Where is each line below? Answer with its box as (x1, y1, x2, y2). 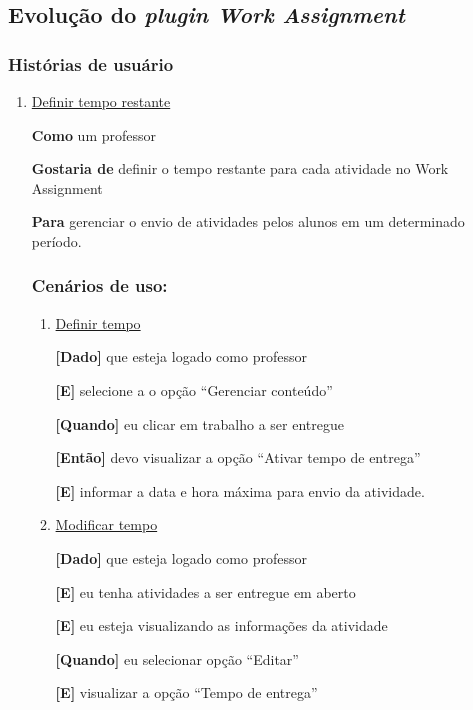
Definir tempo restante (31, 91, 171, 111)
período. (31, 230, 82, 251)
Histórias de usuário (8, 51, 174, 76)
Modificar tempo (55, 514, 158, 535)
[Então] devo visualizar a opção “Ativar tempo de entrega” (55, 447, 421, 468)
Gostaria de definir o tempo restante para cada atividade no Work (31, 158, 449, 179)
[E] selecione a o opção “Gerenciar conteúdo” (55, 379, 333, 400)
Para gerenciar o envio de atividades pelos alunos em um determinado (31, 211, 465, 232)
